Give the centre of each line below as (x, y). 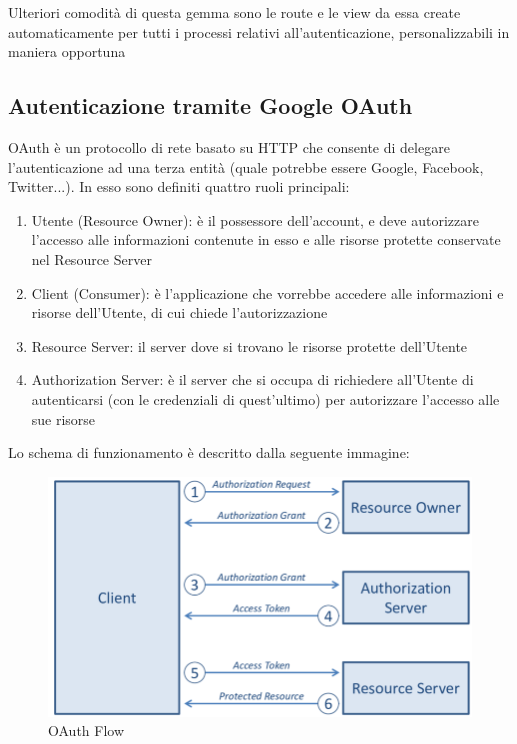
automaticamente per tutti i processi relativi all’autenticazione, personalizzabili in (259, 31)
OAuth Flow (86, 730)
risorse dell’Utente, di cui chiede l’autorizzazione (179, 312)
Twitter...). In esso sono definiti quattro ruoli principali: (179, 186)
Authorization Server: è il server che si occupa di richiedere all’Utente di (252, 379)
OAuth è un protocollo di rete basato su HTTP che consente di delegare (229, 146)
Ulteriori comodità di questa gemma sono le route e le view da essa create (234, 12)
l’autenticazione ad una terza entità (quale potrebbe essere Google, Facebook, (246, 166)
